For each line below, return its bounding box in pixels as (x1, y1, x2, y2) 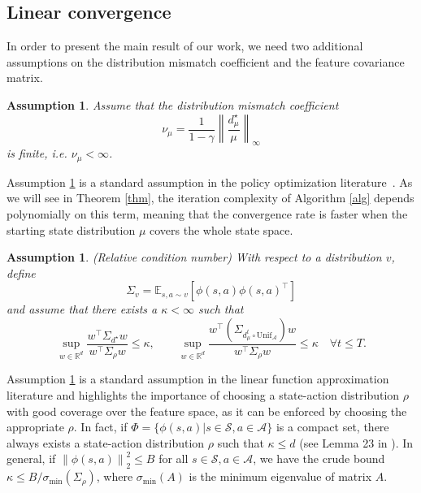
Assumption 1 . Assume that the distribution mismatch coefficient (7, 96, 339, 113)
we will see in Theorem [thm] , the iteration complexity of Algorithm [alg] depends (7, 189, 414, 206)
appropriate (7, 418, 64, 435)
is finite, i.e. (7, 145, 67, 162)
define (7, 264, 36, 281)
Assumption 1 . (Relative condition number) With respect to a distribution (7, 249, 382, 266)
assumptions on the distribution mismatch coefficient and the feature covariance (7, 53, 405, 70)
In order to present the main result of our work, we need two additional (7, 37, 363, 54)
